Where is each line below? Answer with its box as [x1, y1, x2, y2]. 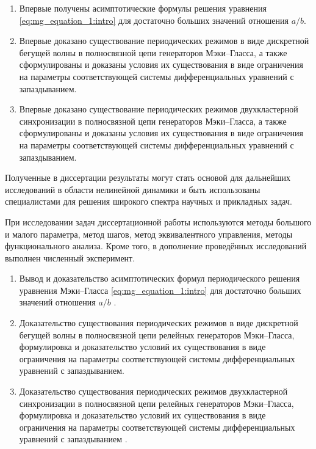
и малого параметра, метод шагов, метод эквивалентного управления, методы [5, 227, 293, 240]
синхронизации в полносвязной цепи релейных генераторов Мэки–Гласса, [19, 396, 294, 409]
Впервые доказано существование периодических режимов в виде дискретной [19, 34, 309, 47]
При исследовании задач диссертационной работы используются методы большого [5, 215, 312, 228]
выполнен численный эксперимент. [5, 251, 135, 264]
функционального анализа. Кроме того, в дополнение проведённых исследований [5, 239, 307, 252]
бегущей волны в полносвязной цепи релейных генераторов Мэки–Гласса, [19, 328, 295, 341]
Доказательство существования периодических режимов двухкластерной [19, 385, 288, 398]
